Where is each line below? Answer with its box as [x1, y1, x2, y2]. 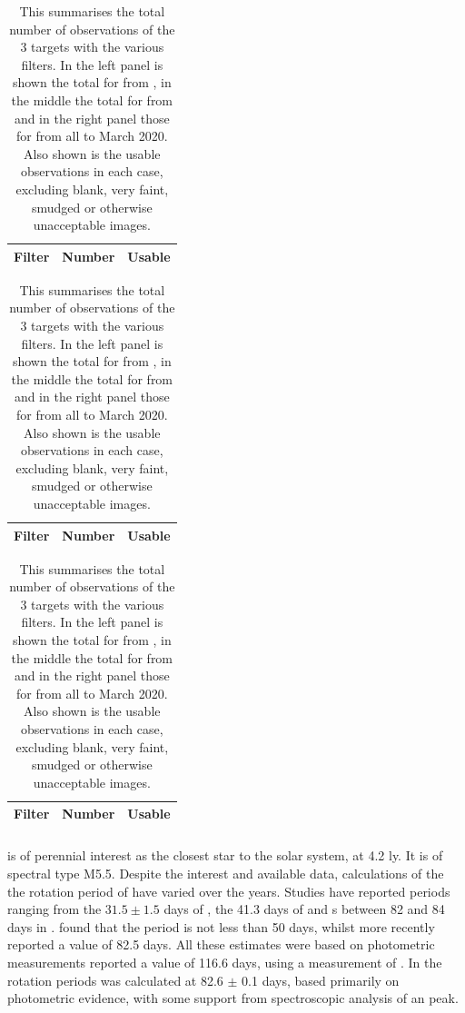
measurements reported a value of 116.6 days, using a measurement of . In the [7, 952, 442, 971]
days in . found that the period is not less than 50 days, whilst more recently [7, 917, 435, 936]
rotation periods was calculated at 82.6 [7, 970, 223, 989]
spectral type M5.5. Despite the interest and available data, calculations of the [7, 863, 444, 882]
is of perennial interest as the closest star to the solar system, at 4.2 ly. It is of [7, 846, 443, 865]
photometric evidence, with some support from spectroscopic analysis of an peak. [7, 988, 459, 1008]
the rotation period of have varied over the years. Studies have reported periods [7, 881, 450, 900]
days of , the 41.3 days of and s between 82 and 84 [163, 899, 445, 919]
